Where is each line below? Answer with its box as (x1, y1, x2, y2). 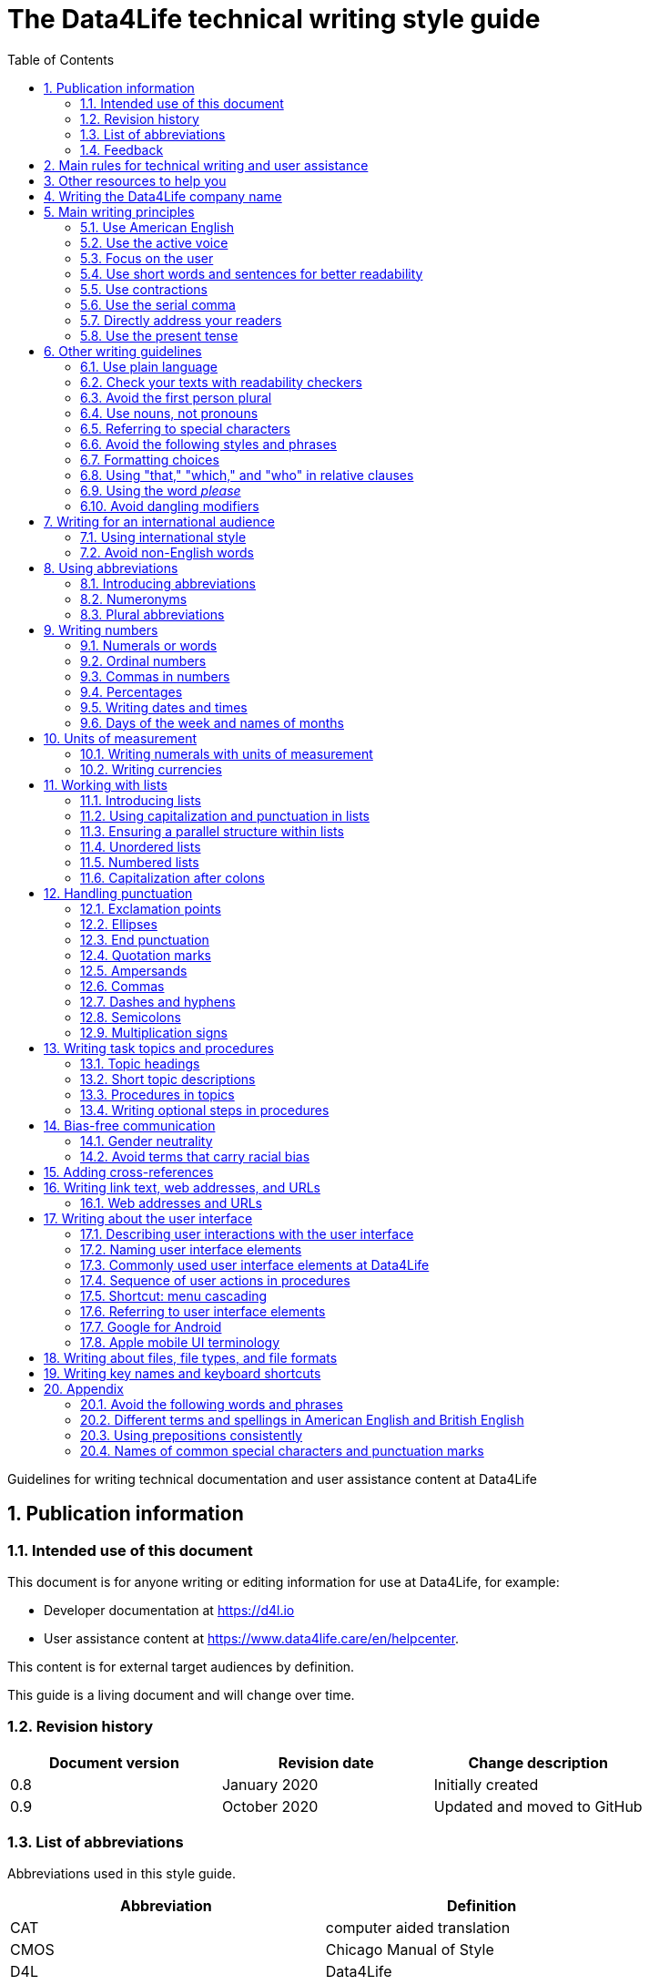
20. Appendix (44, 1380, 124, 1397)
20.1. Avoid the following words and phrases (80, 1396, 343, 1412)
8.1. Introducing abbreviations (80, 575, 256, 591)
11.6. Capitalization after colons (80, 869, 265, 885)
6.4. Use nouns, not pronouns (80, 404, 259, 421)
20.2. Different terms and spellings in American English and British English (80, 1411, 524, 1427)
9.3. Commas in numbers (80, 668, 230, 684)
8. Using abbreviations (44, 559, 178, 576)
